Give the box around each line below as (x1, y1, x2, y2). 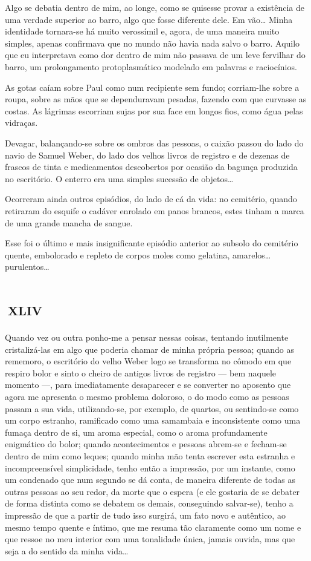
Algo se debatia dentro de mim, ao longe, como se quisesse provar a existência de (5, 1, 304, 13)
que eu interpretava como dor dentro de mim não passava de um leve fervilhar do (5, 48, 306, 61)
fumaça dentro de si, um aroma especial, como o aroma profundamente (5, 425, 268, 438)
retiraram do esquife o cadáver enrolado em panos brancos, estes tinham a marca (5, 204, 304, 217)
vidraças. (5, 116, 38, 129)
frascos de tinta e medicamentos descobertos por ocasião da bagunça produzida (5, 160, 298, 173)
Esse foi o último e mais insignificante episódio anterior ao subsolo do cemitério (5, 237, 298, 249)
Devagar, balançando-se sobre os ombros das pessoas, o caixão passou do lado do (5, 136, 304, 149)
